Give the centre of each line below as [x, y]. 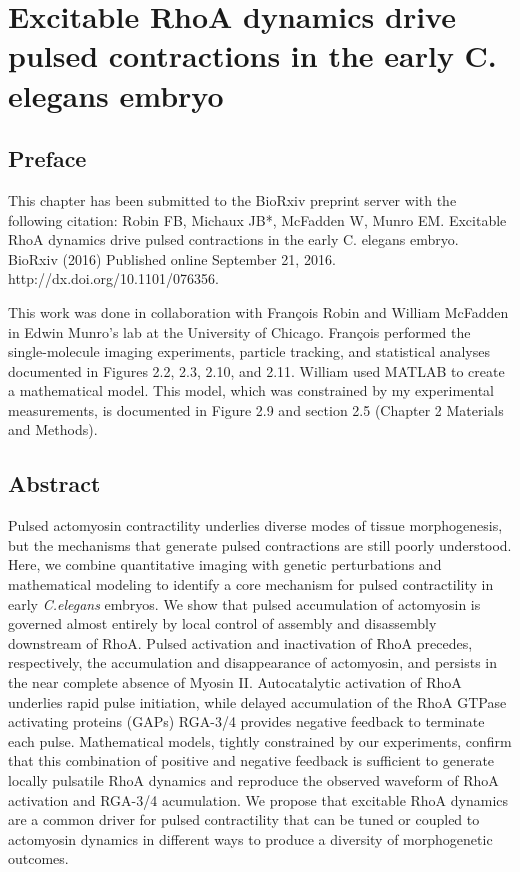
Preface [47, 158]
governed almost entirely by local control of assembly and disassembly [222, 623]
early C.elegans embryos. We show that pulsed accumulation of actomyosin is [244, 603]
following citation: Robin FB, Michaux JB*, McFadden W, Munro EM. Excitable [257, 219]
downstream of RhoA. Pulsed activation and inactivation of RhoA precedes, [240, 642]
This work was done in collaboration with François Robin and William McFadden [258, 311]
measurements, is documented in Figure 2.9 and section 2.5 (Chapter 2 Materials [256, 409]
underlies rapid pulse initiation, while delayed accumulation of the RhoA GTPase [257, 701]
